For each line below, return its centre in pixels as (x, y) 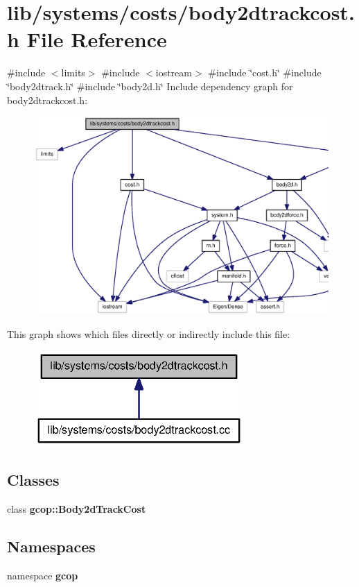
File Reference (97, 39)
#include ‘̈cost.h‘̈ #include (265, 73)
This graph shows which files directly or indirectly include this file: (149, 333)
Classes (33, 480)
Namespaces (51, 546)
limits (73, 73)
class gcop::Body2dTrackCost (77, 508)
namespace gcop (43, 575)
